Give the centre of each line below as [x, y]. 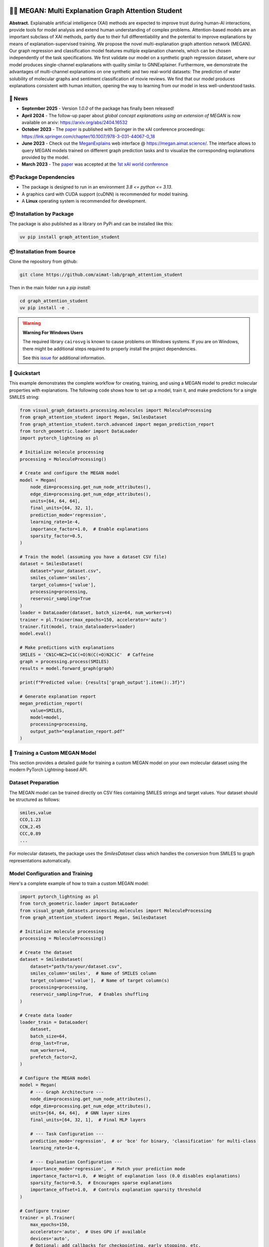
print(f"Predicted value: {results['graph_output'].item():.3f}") [102, 683]
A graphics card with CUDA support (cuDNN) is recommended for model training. [105, 194]
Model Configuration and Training [51, 873]
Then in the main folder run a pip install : [50, 288]
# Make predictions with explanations [67, 648]
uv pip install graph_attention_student [69, 237]
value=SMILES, [47, 710]
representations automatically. [40, 860]
